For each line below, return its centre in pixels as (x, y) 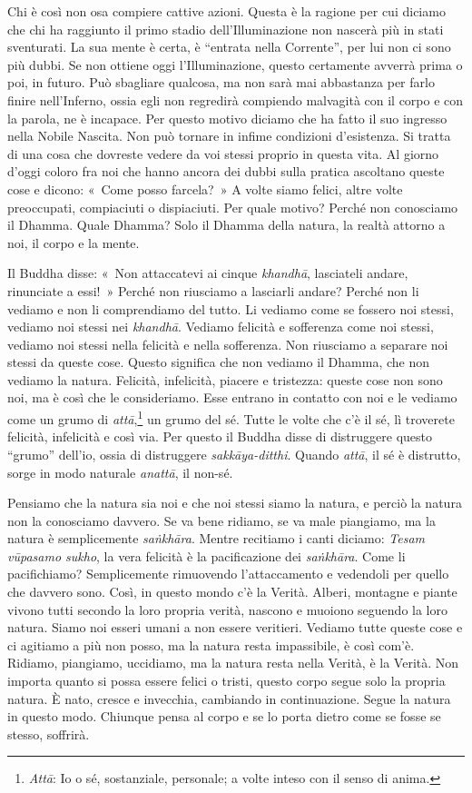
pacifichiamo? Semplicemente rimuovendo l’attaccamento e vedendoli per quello (228, 574)
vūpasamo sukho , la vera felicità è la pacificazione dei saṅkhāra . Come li (206, 555)
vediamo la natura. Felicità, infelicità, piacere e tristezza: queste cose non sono (225, 379)
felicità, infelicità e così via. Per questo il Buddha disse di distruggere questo (220, 436)
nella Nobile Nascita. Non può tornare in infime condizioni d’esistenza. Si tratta (229, 136)
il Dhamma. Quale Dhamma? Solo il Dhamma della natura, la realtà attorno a (226, 225)
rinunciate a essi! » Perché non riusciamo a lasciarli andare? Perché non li (213, 290)
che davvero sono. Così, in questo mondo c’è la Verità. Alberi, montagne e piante (232, 592)
